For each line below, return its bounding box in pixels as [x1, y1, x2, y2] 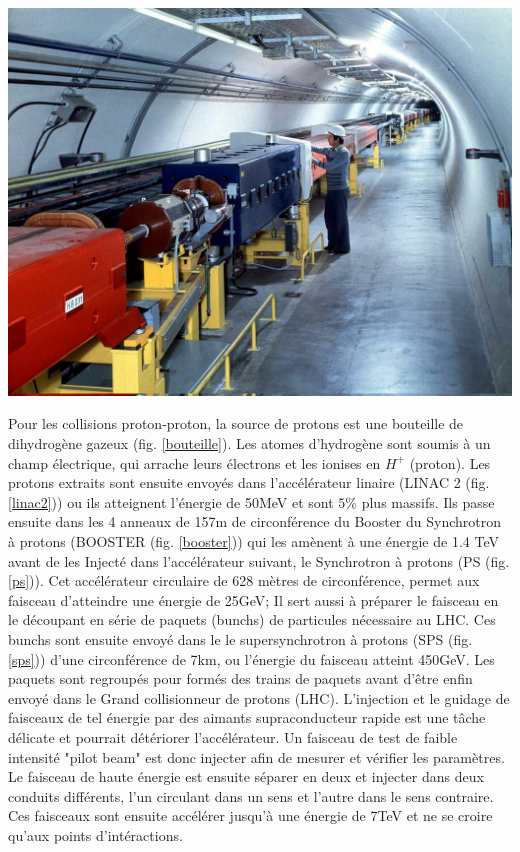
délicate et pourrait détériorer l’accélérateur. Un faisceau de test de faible [8, 726, 458, 747]
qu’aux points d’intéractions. [8, 824, 183, 845]
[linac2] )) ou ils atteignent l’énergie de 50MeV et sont [8, 491, 334, 512]
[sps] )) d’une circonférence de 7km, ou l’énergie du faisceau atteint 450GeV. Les [8, 648, 495, 669]
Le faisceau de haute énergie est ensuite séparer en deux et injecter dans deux [8, 766, 484, 787]
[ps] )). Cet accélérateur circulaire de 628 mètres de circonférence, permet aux [8, 570, 480, 591]
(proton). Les [409, 452, 491, 473]
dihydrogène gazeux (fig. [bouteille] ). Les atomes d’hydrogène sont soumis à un [8, 433, 491, 454]
